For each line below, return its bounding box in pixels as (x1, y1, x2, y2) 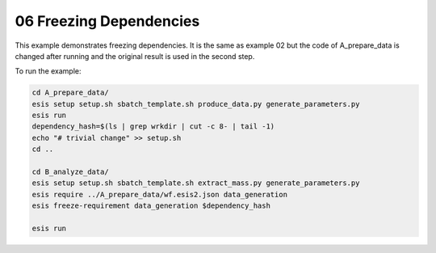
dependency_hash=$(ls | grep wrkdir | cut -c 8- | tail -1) (31, 122, 275, 131)
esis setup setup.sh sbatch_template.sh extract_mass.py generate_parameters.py (31, 179, 360, 188)
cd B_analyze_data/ (31, 167, 109, 177)
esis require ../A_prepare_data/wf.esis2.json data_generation (31, 190, 288, 199)
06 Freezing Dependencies (15, 12, 200, 30)
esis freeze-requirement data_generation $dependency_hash (31, 201, 270, 210)
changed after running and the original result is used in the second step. (15, 51, 255, 61)
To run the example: (15, 66, 82, 76)
